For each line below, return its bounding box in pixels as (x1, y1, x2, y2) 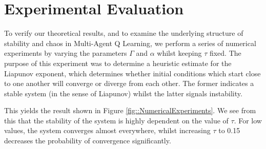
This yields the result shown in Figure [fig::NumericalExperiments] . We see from (4, 105, 256, 116)
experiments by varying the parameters (4, 48, 127, 58)
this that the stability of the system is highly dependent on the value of (4, 115, 229, 125)
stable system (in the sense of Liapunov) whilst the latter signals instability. (4, 88, 242, 98)
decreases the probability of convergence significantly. (4, 135, 171, 146)
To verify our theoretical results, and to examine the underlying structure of (4, 28, 243, 38)
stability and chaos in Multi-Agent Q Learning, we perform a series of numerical (4, 37, 256, 48)
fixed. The (209, 48, 241, 58)
